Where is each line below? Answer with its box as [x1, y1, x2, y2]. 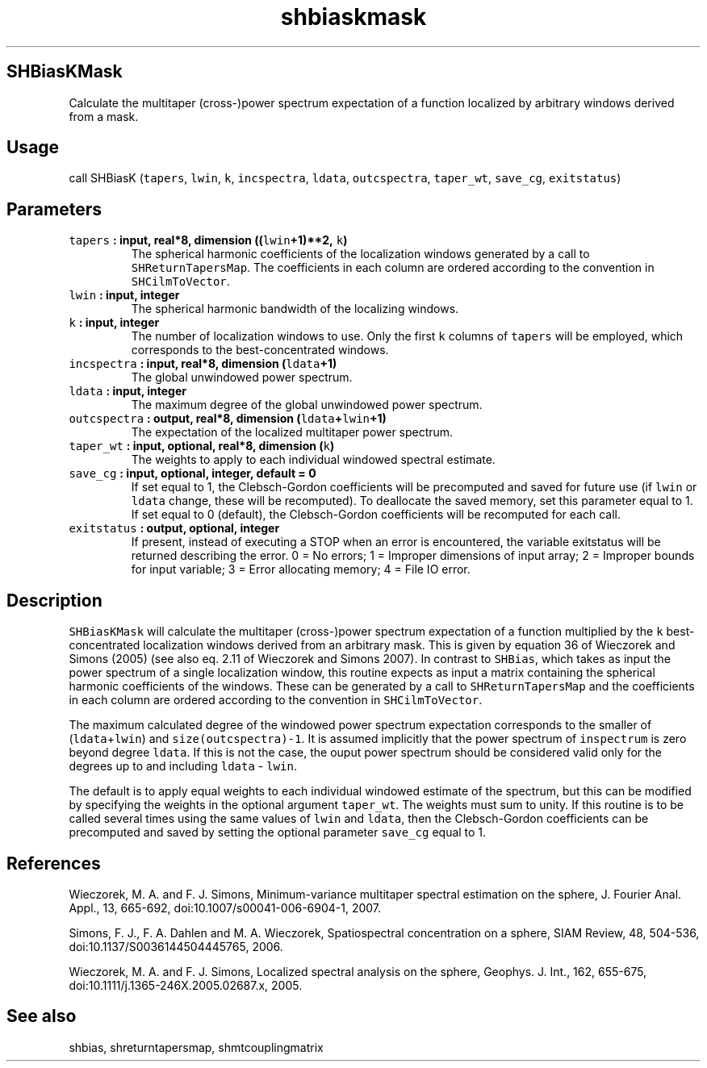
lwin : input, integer [69, 288, 180, 302]
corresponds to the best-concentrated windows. [131, 343, 389, 357]
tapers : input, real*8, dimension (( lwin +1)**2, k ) [69, 233, 348, 248]
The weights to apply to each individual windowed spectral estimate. [131, 453, 496, 467]
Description [6, 590, 102, 611]
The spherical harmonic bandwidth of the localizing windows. [131, 302, 459, 316]
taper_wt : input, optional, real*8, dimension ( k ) [69, 439, 335, 453]
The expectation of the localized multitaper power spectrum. [131, 425, 454, 440]
